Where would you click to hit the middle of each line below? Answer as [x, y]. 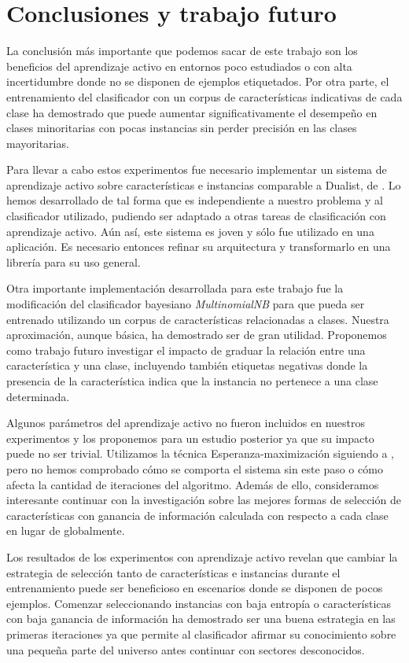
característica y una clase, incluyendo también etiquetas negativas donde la [187, 365]
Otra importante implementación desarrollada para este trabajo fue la [175, 288]
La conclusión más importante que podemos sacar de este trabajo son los [182, 51]
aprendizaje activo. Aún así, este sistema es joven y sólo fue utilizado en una [190, 231]
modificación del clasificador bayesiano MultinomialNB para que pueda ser [186, 304]
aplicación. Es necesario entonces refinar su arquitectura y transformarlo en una [199, 247]
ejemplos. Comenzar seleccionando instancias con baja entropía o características [199, 603]
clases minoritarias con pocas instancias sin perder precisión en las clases [182, 128]
